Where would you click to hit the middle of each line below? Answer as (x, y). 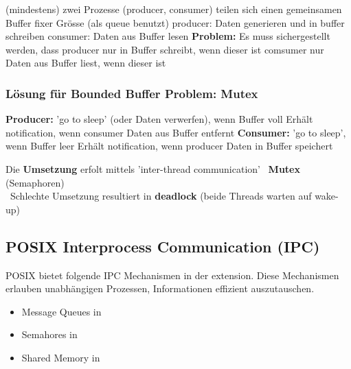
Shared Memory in (61, 357)
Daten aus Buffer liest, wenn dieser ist (86, 63)
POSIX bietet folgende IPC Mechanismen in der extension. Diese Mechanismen (172, 275)
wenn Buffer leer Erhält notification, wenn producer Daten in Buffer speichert (169, 146)
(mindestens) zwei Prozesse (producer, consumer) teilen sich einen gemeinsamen (174, 9)
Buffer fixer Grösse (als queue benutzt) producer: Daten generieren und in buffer (175, 22)
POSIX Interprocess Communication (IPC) (163, 246)
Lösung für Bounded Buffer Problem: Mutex (132, 93)
